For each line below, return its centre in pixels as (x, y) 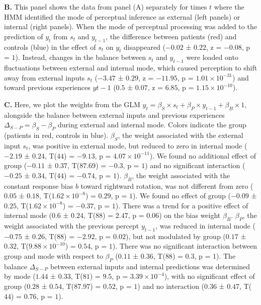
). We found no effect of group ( (182, 196)
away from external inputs (45, 77)
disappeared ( (145, 47)
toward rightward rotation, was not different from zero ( (167, 185)
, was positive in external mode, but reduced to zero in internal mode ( (138, 145)
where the (229, 7)
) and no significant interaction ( (195, 165)
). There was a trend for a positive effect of (182, 205)
